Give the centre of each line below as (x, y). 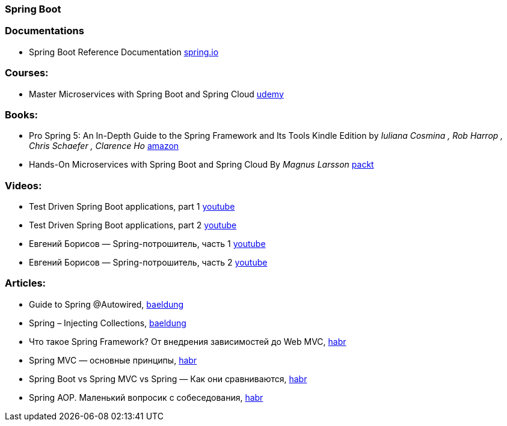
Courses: (27, 73)
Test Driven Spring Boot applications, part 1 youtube (132, 206)
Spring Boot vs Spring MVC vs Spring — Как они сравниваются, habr (168, 379)
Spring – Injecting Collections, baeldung (108, 323)
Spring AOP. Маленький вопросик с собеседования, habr (146, 397)
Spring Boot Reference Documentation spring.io (124, 52)
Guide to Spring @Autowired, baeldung (106, 304)
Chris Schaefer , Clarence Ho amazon (104, 146)
